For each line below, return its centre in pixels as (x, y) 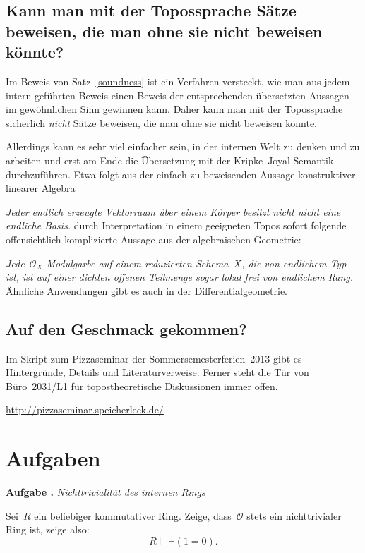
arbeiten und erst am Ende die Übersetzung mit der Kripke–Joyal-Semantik (170, 160)
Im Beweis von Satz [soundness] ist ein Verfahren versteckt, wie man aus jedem (178, 81)
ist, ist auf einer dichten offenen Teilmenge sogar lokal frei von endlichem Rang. (180, 277)
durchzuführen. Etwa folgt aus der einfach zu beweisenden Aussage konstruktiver (181, 174)
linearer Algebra (41, 188)
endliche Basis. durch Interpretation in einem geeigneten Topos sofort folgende (176, 225)
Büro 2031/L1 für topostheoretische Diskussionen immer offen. (142, 385)
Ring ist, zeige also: (48, 529)
